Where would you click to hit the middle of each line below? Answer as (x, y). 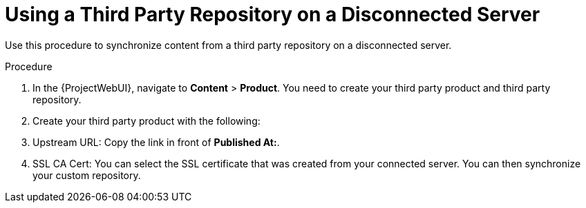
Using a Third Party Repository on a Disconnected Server (273, 14)
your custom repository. (87, 175)
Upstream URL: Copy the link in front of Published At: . (156, 142)
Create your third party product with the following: (146, 121)
